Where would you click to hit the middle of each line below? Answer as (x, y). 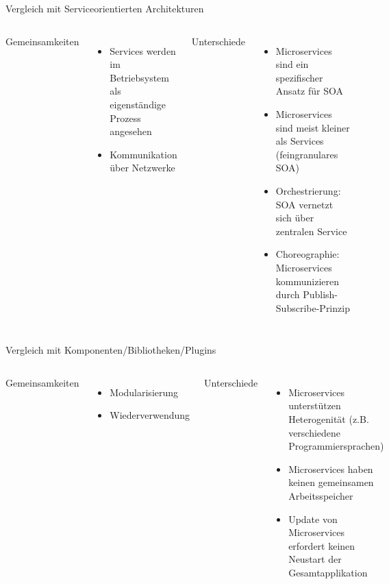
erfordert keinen (322, 545)
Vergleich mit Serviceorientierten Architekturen (105, 8)
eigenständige (138, 104)
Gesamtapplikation (328, 572)
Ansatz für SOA (309, 91)
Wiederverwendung (150, 415)
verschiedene (315, 432)
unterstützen (315, 405)
